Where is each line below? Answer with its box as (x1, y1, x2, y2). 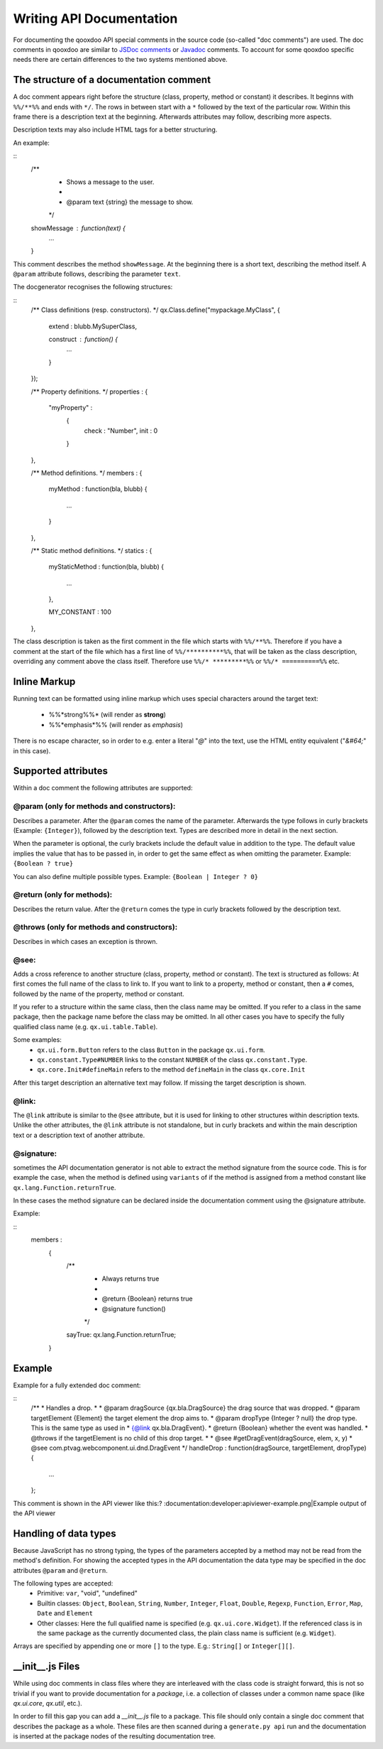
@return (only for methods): (13, 890, 113, 900)
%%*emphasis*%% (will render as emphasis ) (48, 720, 184, 728)
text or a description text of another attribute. (13, 1131, 145, 1139)
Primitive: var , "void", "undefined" (37, 1589, 138, 1598)
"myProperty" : (48, 404, 93, 411)
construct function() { (48, 335, 118, 344)
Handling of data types (13, 1527, 116, 1539)
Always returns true (101, 1274, 160, 1283)
